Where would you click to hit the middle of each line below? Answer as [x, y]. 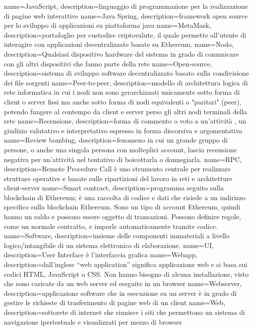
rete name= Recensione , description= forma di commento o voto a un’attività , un [125, 121]
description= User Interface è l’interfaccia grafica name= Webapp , [101, 255]
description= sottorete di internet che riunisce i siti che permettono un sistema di [125, 312]
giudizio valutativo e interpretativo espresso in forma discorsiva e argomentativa [123, 130]
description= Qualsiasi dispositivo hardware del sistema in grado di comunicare [121, 53]
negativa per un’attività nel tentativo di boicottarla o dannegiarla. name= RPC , [123, 159]
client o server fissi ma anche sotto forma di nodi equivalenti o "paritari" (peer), [123, 101]
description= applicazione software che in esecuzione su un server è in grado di [120, 293]
